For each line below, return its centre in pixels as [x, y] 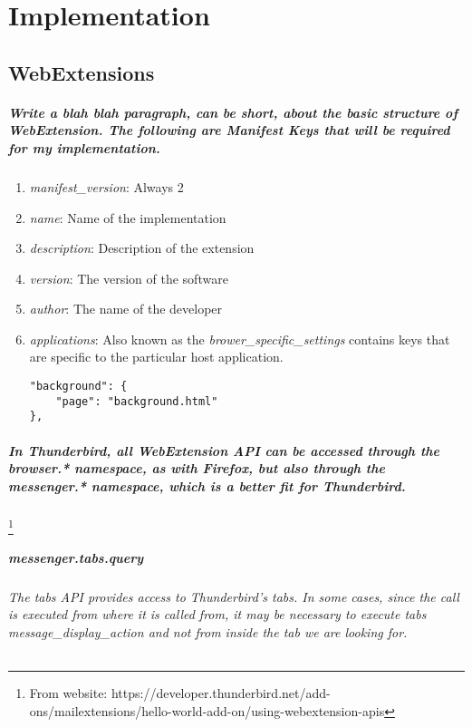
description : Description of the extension [142, 248]
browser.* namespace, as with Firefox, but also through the [197, 468]
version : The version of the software [129, 278]
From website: [68, 693]
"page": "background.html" [137, 401]
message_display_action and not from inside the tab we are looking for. [208, 631]
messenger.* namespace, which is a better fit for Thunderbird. [207, 485]
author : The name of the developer [126, 309]
